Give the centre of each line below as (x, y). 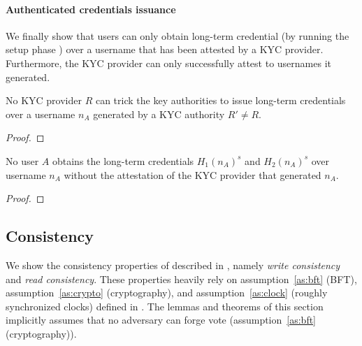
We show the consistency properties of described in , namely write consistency (173, 265)
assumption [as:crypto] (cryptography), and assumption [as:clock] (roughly (167, 293)
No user (22, 160)
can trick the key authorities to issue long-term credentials (220, 100)
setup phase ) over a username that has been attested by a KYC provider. (165, 49)
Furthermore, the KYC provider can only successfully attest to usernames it (168, 63)
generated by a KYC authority (159, 114)
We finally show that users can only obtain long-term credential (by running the (178, 35)
